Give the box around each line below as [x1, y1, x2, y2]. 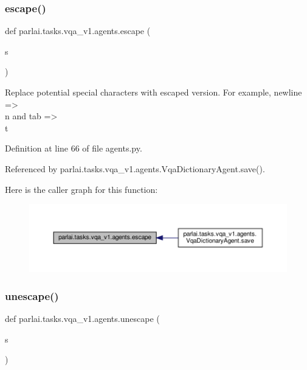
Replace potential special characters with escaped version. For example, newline [5, 86, 302, 98]
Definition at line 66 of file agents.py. [5, 142, 142, 155]
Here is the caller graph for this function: [5, 183, 158, 195]
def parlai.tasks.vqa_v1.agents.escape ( [5, 24, 151, 37]
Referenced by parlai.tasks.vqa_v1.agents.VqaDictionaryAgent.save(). [5, 162, 265, 175]
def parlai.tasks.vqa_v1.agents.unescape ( [5, 312, 160, 324]
